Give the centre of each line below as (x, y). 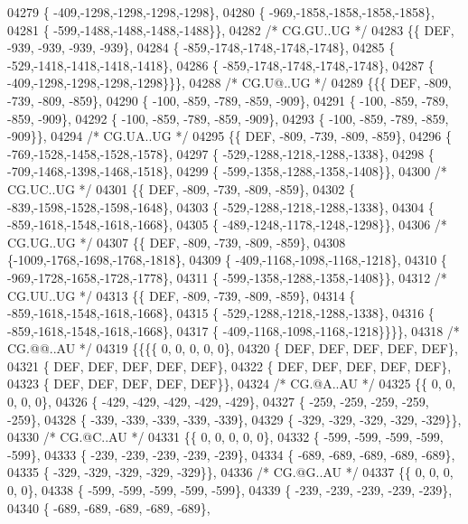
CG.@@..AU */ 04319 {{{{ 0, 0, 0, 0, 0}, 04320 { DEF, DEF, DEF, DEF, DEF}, (233, 348)
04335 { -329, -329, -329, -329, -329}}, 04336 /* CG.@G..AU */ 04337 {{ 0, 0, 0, (230, 472)
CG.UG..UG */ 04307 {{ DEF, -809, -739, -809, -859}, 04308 (177, 242)
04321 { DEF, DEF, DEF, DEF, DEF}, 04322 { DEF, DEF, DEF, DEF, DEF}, (229, 365)
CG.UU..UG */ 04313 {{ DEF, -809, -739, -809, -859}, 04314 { (182, 295)
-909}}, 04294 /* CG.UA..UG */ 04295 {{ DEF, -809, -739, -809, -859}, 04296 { (229, 136)
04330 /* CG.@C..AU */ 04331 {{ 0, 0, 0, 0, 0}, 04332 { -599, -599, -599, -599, (225, 437)
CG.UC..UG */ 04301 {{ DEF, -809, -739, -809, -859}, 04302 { (181, 188)
